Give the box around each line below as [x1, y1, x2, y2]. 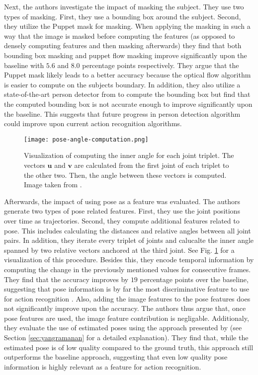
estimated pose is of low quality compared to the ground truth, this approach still [4, 342, 254, 352]
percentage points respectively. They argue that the [82, 60, 239, 70]
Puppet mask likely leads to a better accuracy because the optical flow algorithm [4, 70, 251, 80]
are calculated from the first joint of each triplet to [74, 159, 229, 170]
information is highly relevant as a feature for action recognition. [4, 361, 201, 372]
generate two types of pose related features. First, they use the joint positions [4, 206, 240, 216]
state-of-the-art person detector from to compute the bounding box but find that [4, 89, 251, 99]
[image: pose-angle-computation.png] [24, 136, 149, 143]
